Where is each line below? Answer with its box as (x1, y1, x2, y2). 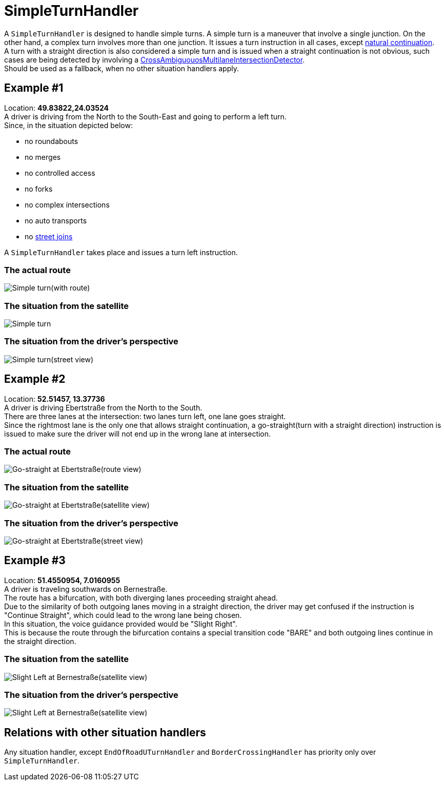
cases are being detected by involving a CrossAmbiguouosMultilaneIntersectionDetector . (4, 55, 305, 64)
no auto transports (25, 216, 87, 225)
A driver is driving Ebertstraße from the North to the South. (4, 403, 203, 412)
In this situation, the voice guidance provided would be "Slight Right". (4, 619, 237, 628)
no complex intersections (25, 200, 110, 209)
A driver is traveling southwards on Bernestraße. (4, 584, 168, 593)
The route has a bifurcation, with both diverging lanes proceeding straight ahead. (4, 593, 278, 602)
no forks (25, 184, 53, 193)
